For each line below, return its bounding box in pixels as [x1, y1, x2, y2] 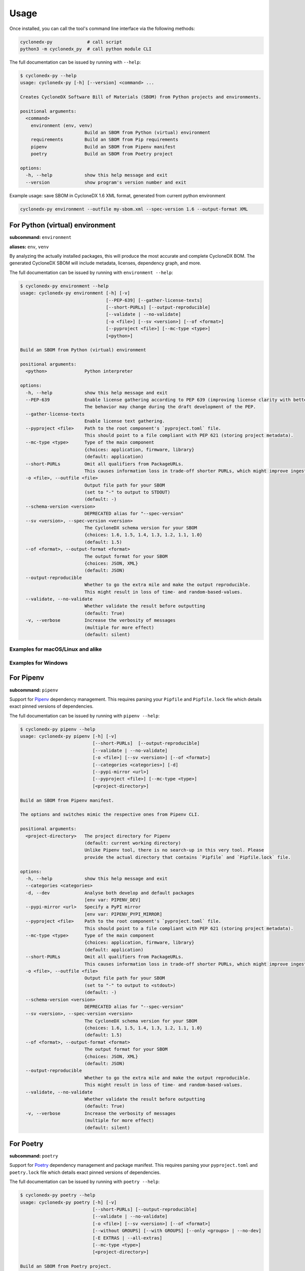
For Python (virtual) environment [9, 221, 116, 230]
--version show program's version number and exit [25, 179, 187, 185]
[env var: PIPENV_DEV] [84, 897, 141, 903]
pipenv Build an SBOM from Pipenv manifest [30, 144, 176, 149]
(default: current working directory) [84, 840, 181, 846]
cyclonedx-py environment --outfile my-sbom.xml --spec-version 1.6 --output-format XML [20, 206, 249, 212]
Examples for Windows [9, 659, 68, 666]
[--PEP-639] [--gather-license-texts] [106, 297, 203, 303]
